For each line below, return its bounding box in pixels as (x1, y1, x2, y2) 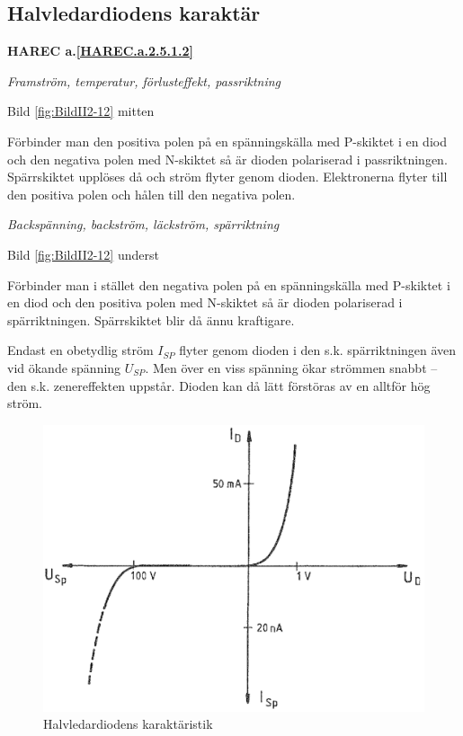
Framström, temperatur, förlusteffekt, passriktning (7, 71, 281, 90)
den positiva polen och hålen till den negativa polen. (7, 184, 296, 203)
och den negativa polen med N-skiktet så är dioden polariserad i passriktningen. (7, 149, 448, 168)
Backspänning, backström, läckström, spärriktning (7, 215, 280, 234)
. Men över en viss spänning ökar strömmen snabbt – (145, 358, 438, 377)
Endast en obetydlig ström (7, 341, 154, 359)
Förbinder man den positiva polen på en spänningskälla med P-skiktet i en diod (7, 131, 447, 150)
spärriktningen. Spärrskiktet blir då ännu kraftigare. (7, 310, 295, 329)
